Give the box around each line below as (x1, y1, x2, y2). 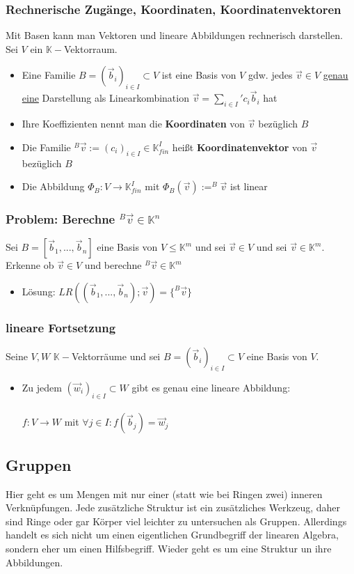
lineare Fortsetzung (6, 318, 116, 336)
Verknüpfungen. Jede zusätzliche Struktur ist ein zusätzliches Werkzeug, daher (6, 500, 340, 515)
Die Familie (22, 139, 71, 154)
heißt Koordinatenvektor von (172, 139, 307, 154)
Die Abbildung (22, 179, 85, 194)
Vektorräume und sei (71, 349, 161, 364)
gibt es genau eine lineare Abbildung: (131, 380, 291, 395)
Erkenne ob (6, 258, 54, 272)
